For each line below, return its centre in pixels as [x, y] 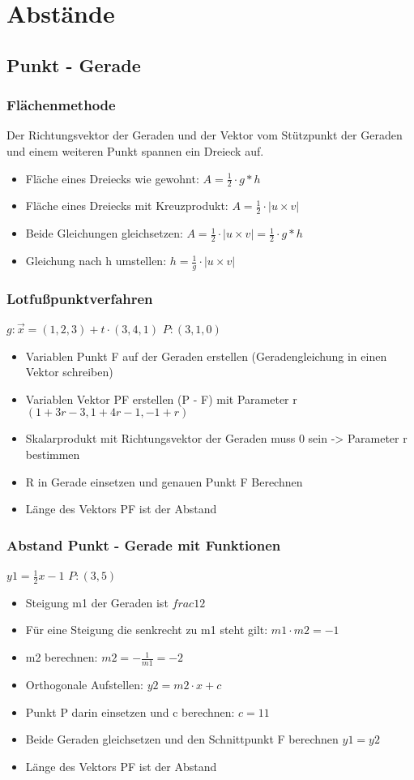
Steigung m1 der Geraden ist [97, 602]
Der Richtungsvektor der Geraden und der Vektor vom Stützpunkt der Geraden [205, 135]
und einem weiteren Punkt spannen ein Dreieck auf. [135, 150]
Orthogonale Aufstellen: [84, 684]
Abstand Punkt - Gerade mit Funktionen [144, 544]
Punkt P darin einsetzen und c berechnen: [130, 711]
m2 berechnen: [62, 657]
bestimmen [53, 454]
